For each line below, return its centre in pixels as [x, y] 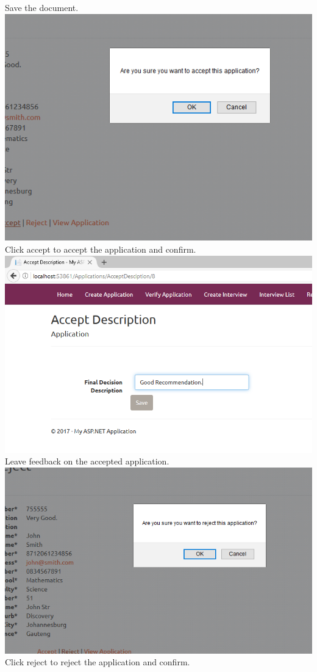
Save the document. [42, 7]
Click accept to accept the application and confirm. [101, 249]
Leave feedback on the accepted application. [87, 461]
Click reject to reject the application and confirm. [98, 662]
